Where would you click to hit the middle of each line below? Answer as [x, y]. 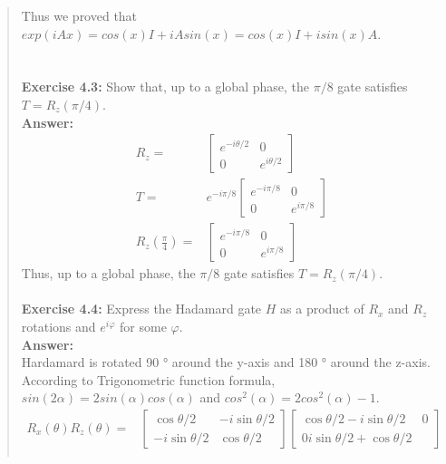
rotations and [58, 327]
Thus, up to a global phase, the [108, 273]
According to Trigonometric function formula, [148, 379]
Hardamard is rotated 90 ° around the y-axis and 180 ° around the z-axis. [226, 362]
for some [143, 327]
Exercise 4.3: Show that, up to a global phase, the [165, 87]
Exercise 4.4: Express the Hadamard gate [141, 309]
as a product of [322, 309]
